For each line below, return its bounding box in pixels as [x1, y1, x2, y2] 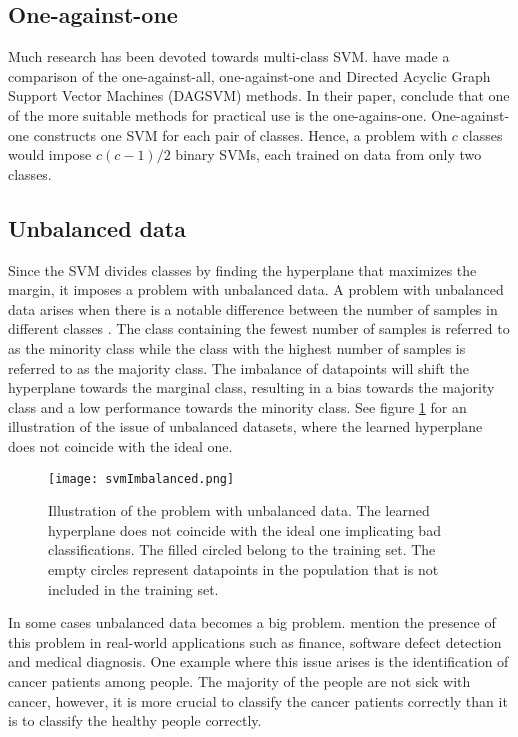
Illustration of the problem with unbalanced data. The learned [48, 500, 430, 521]
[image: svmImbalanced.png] [48, 471, 235, 486]
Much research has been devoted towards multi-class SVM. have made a [8, 46, 450, 67]
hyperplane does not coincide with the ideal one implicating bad [48, 519, 441, 540]
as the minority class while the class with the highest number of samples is [8, 337, 466, 358]
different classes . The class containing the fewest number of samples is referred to [8, 318, 510, 339]
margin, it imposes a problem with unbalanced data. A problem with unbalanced [8, 279, 504, 300]
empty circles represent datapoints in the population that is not [48, 558, 439, 579]
